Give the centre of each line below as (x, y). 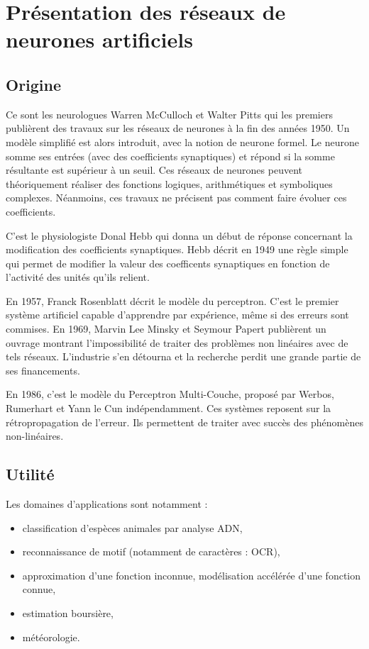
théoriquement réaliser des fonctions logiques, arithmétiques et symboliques (169, 183)
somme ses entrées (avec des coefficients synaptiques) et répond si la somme (170, 156)
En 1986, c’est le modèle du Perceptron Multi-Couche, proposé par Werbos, (170, 394)
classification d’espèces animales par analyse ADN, (132, 527)
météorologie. (51, 637)
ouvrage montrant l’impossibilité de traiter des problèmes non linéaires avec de (177, 342)
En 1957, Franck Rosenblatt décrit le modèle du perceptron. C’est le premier (172, 300)
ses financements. (43, 370)
